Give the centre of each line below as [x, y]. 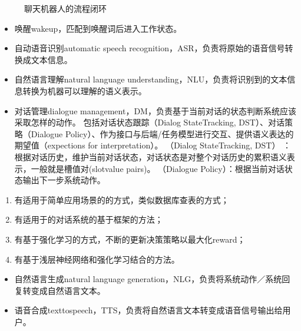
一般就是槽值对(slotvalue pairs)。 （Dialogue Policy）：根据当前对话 [158, 168]
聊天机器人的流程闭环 [65, 8]
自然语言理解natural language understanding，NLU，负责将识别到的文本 [151, 79]
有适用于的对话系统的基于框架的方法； [89, 219]
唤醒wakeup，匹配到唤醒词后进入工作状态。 [98, 28]
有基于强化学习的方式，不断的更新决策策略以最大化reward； [130, 239]
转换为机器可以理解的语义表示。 [85, 90]
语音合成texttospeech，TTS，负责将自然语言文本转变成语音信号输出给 [148, 310]
